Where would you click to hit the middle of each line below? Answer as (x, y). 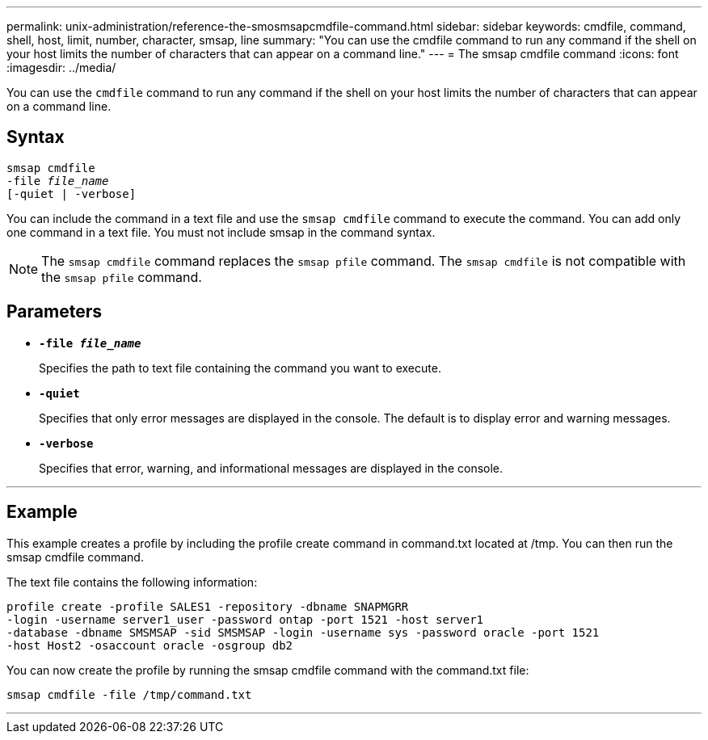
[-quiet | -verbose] (72, 193)
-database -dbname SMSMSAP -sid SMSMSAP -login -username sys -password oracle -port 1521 (303, 632)
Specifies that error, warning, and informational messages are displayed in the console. (271, 468)
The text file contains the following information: (132, 582)
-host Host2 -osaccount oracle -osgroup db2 (150, 645)
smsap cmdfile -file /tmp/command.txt (129, 694)
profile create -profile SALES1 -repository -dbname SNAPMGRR (208, 606)
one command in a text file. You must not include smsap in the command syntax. (221, 232)
